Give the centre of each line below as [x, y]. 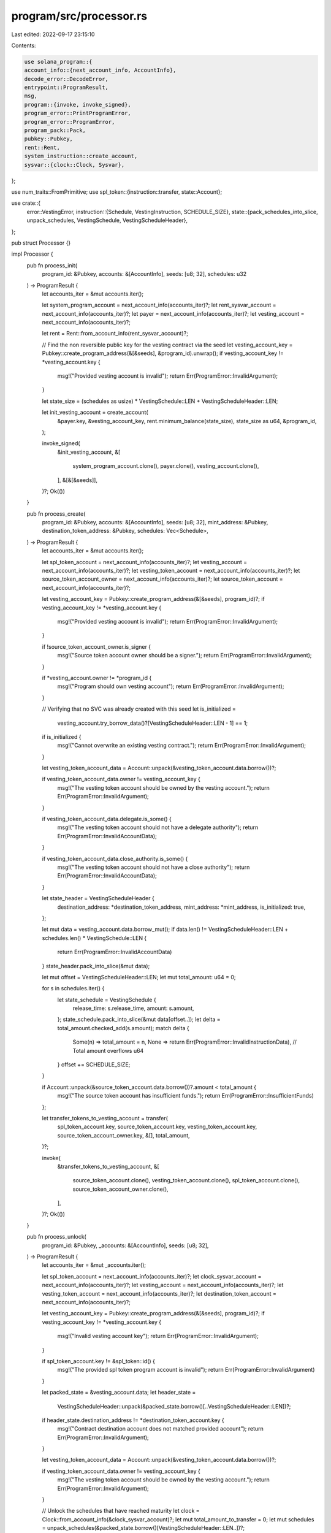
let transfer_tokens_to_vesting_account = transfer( [105, 1118]
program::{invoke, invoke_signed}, [78, 105]
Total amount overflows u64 [108, 1050]
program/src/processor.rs [79, 16]
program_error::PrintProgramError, [78, 113]
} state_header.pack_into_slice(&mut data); [96, 966]
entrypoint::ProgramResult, [66, 88]
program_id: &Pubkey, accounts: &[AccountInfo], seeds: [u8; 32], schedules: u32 [144, 274]
